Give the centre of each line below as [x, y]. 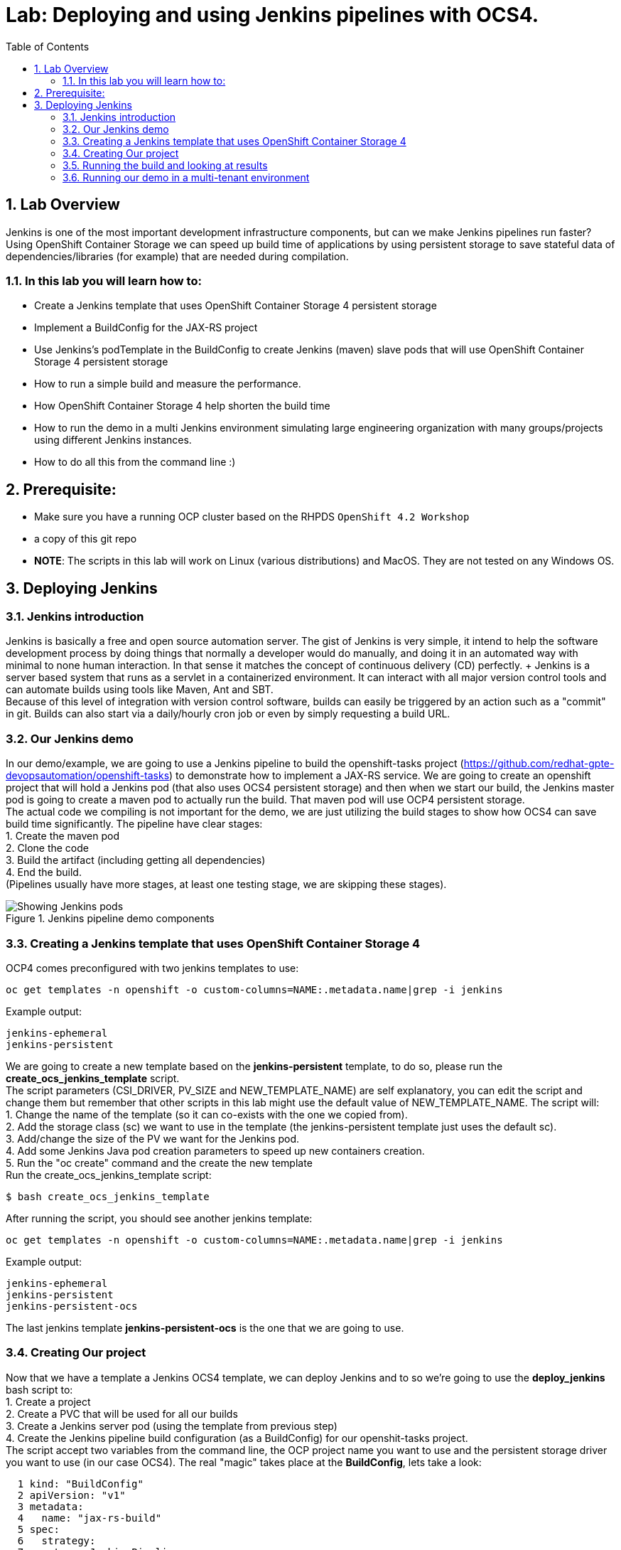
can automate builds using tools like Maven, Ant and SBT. [140, 690]
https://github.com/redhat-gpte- [539, 764]
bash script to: [39, 1389]
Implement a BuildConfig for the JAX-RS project [146, 328]
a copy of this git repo [86, 539]
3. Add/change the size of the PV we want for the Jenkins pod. [153, 1138]
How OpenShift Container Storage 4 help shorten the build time [182, 406]
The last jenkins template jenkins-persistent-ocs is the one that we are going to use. [205, 1327]
